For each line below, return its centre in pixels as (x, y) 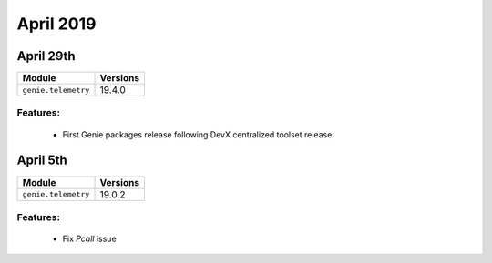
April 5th (42, 161)
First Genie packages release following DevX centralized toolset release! (198, 134)
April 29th (46, 56)
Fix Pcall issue (90, 239)
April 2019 (56, 24)
